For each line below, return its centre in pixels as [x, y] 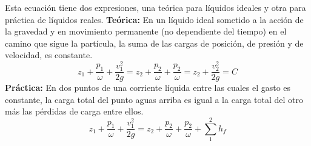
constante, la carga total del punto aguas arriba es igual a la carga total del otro [154, 99]
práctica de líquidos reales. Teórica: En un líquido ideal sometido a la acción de [154, 19]
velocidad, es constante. [49, 55]
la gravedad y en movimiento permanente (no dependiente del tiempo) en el [146, 31]
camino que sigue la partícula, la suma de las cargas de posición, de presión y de [154, 43]
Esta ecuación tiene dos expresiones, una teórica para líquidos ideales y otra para [155, 7]
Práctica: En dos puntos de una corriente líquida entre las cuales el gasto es [148, 88]
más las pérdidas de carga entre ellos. [74, 111]
